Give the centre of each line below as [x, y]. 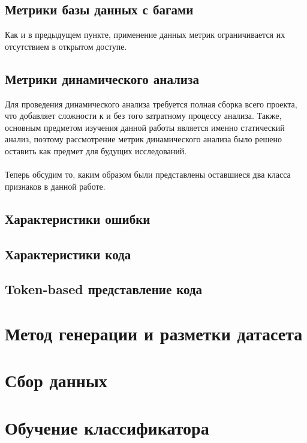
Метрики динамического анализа [102, 78]
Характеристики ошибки [78, 218]
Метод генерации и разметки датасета [154, 333]
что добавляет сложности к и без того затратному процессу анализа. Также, [143, 116]
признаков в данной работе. [55, 186]
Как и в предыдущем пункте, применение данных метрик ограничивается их [145, 35]
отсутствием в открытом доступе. [66, 46]
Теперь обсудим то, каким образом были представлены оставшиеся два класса [148, 174]
